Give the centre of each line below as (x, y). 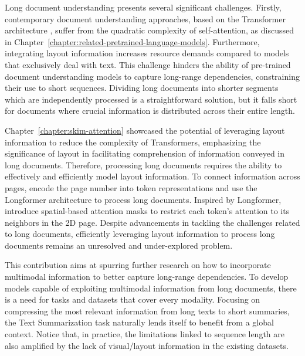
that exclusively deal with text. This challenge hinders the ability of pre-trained (148, 64)
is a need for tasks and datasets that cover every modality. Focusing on (133, 299)
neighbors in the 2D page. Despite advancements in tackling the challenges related (152, 222)
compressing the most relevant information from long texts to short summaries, (147, 311)
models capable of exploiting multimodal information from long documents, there (151, 288)
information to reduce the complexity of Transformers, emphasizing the (133, 142)
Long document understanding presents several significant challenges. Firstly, (143, 7)
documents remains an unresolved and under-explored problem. (119, 245)
